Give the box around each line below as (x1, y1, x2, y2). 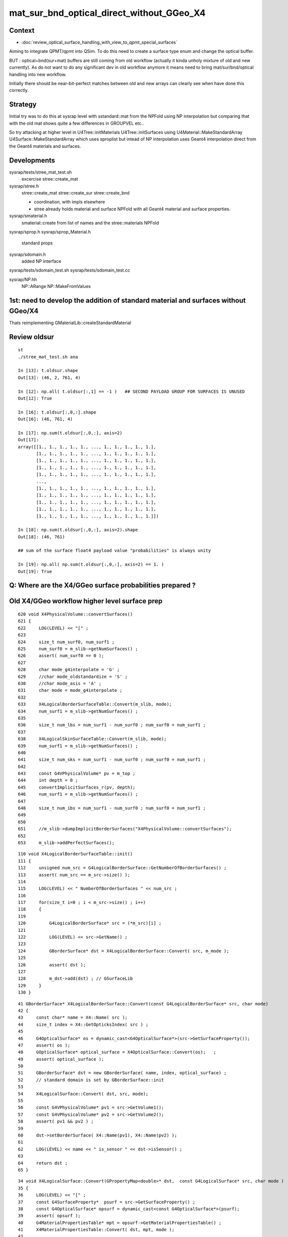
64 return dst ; (18, 1160, 68, 1166)
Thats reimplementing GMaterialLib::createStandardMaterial (9, 320, 131, 326)
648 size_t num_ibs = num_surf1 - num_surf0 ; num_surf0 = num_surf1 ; (18, 806, 206, 811)
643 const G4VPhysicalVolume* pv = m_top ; (18, 771, 136, 776)
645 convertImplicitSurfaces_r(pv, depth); (18, 784, 136, 790)
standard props (21, 240, 53, 246)
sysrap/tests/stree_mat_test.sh (9, 169, 72, 175)
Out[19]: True (18, 569, 52, 574)
